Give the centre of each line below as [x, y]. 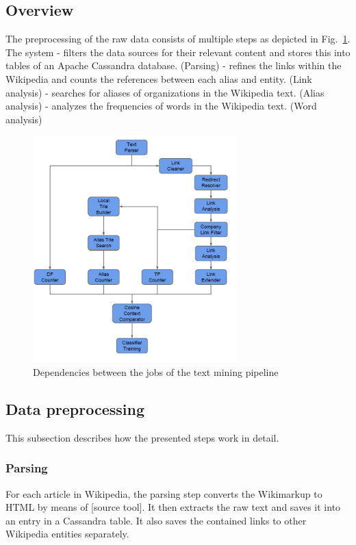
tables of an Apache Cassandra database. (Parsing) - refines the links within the [174, 65]
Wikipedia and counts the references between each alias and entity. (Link [159, 78]
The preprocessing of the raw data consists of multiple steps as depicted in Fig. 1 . [178, 39]
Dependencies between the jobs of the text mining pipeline [156, 371]
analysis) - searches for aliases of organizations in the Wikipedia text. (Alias [165, 92]
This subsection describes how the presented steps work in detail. [142, 437]
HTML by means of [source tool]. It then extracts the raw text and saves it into [173, 507]
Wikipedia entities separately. [67, 534]
